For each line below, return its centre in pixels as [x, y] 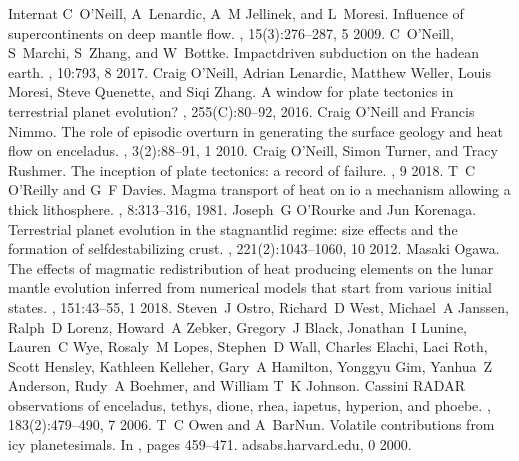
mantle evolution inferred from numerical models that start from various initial [250, 287]
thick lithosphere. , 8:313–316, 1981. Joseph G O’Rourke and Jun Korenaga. [242, 208]
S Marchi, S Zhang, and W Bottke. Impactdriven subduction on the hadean [243, 52]
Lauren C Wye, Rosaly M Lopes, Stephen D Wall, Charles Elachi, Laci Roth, [248, 346]
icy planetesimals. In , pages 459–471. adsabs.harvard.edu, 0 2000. [210, 444]
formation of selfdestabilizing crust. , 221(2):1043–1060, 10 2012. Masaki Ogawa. [254, 248]
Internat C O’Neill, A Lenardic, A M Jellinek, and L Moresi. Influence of [236, 13]
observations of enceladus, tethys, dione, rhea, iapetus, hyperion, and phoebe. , [249, 404]
